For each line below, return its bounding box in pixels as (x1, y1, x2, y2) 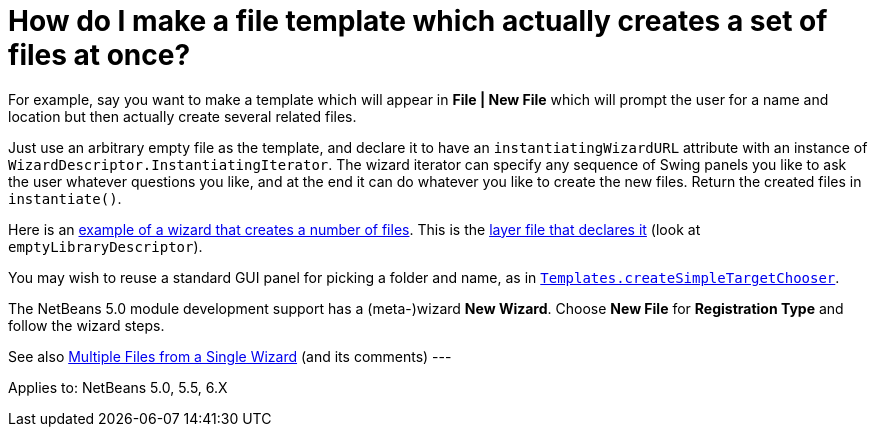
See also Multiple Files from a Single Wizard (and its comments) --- (8, 347, 452, 365)
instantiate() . (8, 189, 122, 207)
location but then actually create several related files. (8, 107, 357, 125)
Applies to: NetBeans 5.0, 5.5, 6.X (8, 378, 228, 396)
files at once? (8, 38, 191, 72)
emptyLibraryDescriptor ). (8, 237, 203, 255)
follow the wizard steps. (8, 316, 165, 334)
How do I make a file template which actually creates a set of (8, 4, 828, 38)
